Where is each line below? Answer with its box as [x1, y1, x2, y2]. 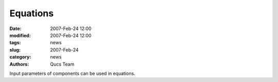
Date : [9, 25, 22, 32]
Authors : [9, 61, 29, 67]
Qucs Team [50, 61, 75, 67]
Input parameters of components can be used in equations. [9, 70, 136, 76]
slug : [9, 46, 21, 53]
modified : [9, 32, 31, 38]
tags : [9, 40, 21, 46]
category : [9, 54, 31, 60]
